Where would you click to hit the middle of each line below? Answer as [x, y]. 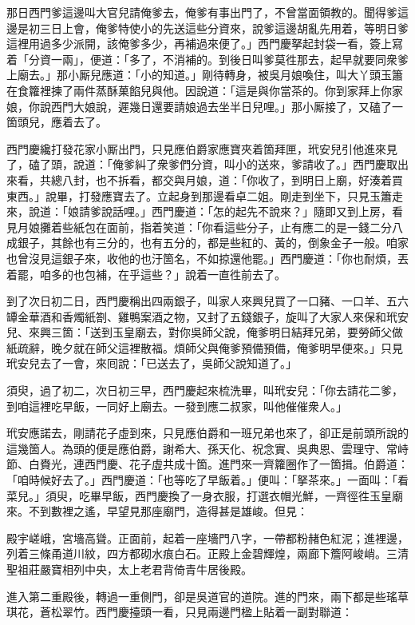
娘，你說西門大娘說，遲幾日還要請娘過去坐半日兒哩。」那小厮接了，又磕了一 [205, 106]
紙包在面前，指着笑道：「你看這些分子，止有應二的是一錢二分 [232, 227]
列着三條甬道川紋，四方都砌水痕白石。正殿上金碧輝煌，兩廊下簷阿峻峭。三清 [207, 553]
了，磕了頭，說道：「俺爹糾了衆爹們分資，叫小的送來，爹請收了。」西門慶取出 [207, 164]
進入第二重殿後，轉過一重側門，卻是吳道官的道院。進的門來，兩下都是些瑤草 [207, 596]
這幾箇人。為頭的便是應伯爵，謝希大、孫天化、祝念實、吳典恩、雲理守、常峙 [207, 448]
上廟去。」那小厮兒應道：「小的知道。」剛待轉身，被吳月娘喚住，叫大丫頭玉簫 [205, 75]
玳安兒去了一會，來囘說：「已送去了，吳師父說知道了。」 [152, 363]
